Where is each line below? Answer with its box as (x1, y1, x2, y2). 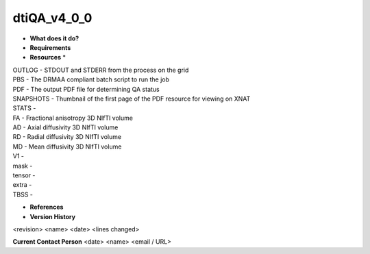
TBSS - (12, 190, 34, 199)
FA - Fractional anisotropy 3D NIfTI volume (12, 114, 134, 122)
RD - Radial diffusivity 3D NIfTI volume (12, 133, 122, 141)
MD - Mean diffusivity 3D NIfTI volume (12, 142, 122, 151)
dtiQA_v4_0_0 (12, 10, 92, 25)
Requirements (29, 43, 71, 51)
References (29, 203, 64, 212)
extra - (12, 181, 32, 189)
